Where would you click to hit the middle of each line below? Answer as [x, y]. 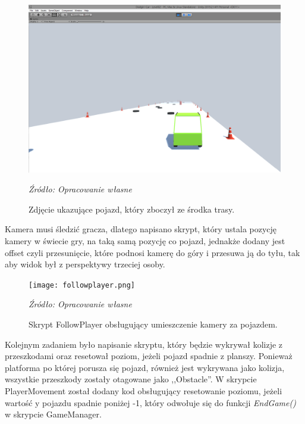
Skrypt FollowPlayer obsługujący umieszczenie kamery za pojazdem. [153, 324]
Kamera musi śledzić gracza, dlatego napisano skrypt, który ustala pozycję [141, 229]
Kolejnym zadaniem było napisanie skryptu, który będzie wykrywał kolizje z [144, 344]
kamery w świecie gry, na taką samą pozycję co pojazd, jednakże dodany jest [145, 240]
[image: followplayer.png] [82, 285]
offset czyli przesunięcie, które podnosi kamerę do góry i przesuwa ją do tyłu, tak [152, 252]
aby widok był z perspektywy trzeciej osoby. [85, 264]
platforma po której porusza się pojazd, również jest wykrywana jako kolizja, [145, 367]
